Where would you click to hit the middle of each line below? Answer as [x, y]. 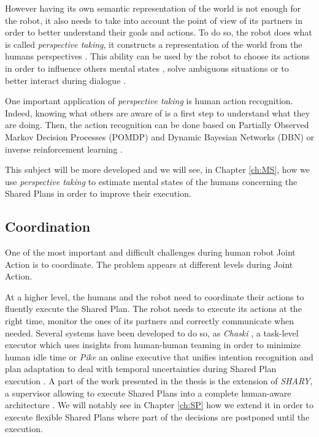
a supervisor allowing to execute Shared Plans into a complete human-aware [148, 393]
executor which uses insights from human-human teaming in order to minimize [153, 345]
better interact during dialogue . [65, 80]
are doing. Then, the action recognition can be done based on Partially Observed [157, 125]
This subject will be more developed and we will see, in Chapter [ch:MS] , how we [157, 169]
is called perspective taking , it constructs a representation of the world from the [154, 44]
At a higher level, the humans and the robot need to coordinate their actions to [155, 296]
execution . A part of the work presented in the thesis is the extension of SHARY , [159, 381]
